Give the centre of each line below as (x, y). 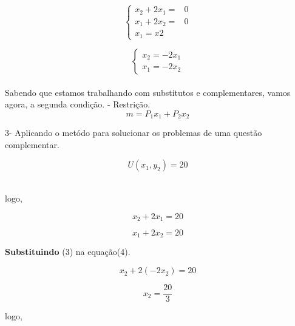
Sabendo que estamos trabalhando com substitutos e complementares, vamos (148, 92)
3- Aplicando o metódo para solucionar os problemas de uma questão (134, 133)
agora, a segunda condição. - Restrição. (78, 104)
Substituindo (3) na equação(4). (68, 252)
